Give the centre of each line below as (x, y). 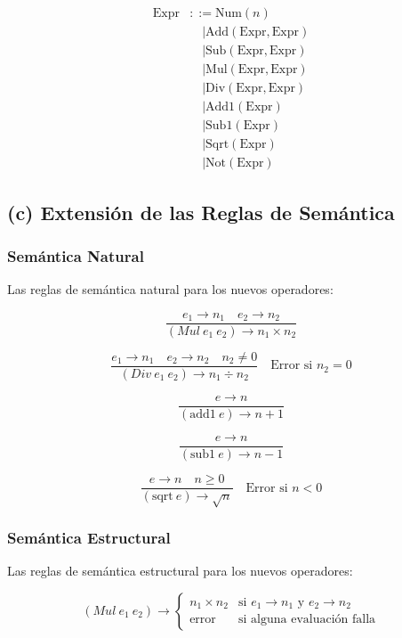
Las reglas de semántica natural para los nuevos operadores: (170, 289)
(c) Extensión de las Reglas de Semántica (201, 212)
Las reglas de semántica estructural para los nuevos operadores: (180, 571)
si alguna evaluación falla (307, 620)
